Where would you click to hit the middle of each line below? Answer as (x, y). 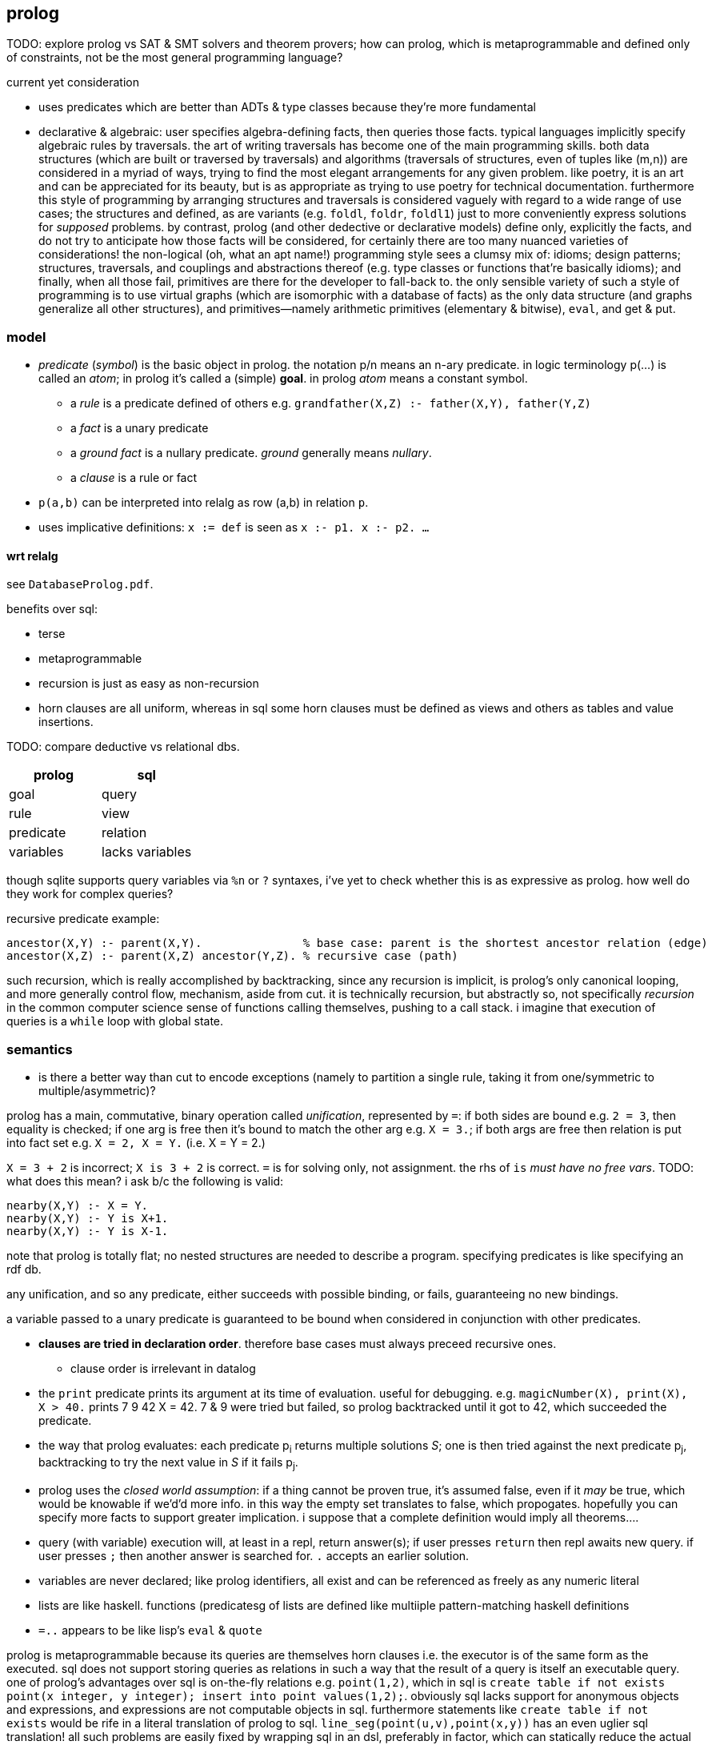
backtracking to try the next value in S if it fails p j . (168, 1463)
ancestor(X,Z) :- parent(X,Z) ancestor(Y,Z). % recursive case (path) (232, 956)
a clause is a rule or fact (134, 478)
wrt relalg (32, 556)
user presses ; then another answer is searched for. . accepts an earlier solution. (254, 1555)
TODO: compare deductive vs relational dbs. (123, 747)
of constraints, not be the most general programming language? (175, 58)
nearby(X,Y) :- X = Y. (78, 1206)
